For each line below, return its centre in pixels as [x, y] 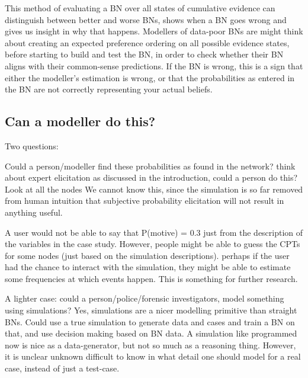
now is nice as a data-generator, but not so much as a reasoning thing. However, [150, 345]
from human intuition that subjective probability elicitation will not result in [145, 201]
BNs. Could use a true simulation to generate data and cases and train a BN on [150, 321]
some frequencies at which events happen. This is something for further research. [151, 278]
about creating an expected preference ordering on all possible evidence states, [147, 42]
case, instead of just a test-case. [62, 368]
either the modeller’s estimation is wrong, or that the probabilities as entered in [150, 77]
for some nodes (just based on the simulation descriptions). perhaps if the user [147, 255]
